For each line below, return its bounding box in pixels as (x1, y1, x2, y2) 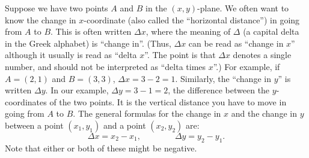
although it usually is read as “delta (5, 48, 137, 61)
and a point (103, 118, 146, 131)
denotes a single (233, 48, 292, 61)
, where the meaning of (145, 25, 231, 38)
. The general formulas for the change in (73, 107, 221, 120)
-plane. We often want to (197, 2, 289, 14)
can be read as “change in (188, 37, 284, 49)
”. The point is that (144, 48, 216, 61)
